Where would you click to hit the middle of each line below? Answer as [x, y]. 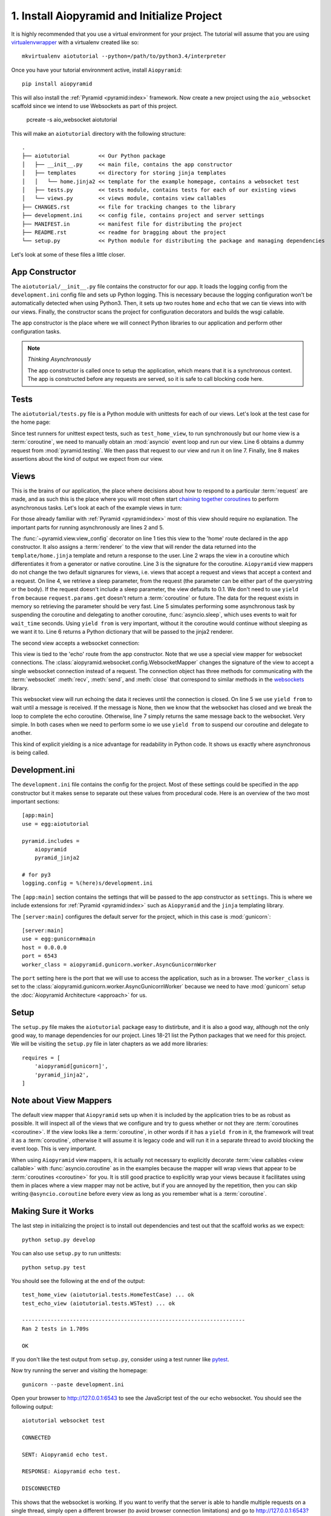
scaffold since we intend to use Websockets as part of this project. [94, 106]
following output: [32, 1406]
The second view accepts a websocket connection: [75, 643]
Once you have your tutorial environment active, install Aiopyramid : [97, 70]
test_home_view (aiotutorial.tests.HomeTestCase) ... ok [108, 1295]
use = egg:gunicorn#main [59, 939]
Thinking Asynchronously [59, 359]
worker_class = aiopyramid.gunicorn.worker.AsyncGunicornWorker [120, 964]
